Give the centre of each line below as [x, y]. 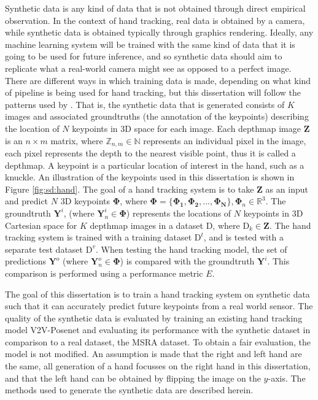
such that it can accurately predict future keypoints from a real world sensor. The [159, 306]
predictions [26, 261]
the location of [32, 128]
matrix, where [77, 140]
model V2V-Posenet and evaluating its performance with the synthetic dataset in [158, 330]
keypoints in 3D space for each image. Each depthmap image [186, 128]
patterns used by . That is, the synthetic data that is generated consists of [145, 104]
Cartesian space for [41, 225]
